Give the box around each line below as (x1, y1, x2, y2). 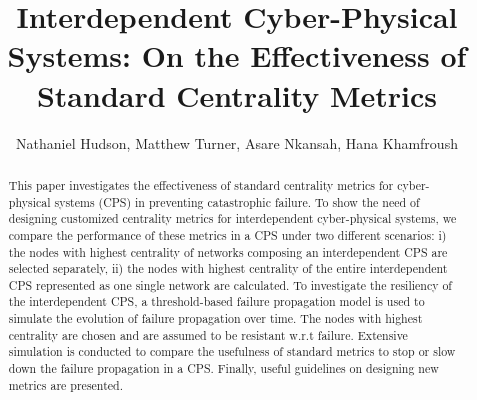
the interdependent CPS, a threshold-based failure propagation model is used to (8, 293, 425, 310)
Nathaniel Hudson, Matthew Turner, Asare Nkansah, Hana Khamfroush (16, 132, 458, 153)
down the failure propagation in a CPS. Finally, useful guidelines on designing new (8, 360, 439, 377)
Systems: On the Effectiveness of (7, 35, 467, 76)
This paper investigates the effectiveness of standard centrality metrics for (8, 176, 394, 193)
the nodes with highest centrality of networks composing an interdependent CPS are (8, 243, 448, 260)
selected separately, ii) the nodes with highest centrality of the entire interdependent (8, 260, 448, 277)
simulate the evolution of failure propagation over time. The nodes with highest (8, 310, 423, 327)
